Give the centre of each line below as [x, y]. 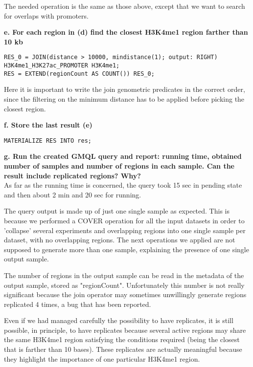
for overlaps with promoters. [46, 15]
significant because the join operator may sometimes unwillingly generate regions [125, 294]
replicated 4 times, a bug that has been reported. [78, 304]
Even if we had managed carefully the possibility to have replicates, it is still [119, 320]
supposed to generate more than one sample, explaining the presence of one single [126, 249]
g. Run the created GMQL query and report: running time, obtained [123, 156]
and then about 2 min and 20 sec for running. [73, 194]
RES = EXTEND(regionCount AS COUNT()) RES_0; [79, 74]
